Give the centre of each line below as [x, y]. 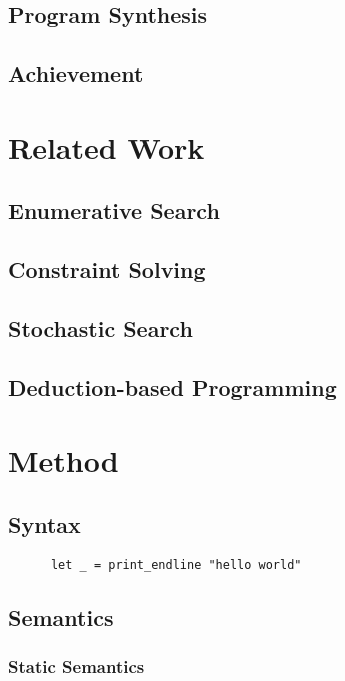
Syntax [44, 523]
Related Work [106, 146]
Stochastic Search [100, 327]
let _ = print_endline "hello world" [176, 564]
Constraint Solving [107, 269]
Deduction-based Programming [172, 386]
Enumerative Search [114, 210]
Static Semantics [76, 666]
